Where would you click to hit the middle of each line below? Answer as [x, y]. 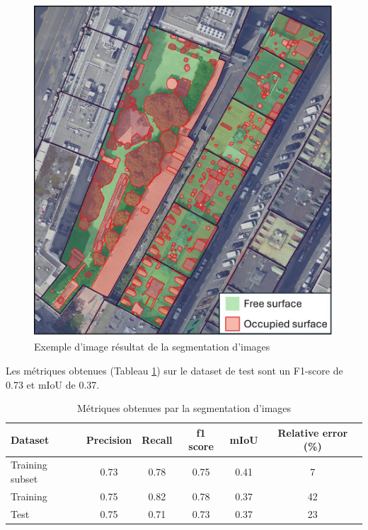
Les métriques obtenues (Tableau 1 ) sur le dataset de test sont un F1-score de [174, 371]
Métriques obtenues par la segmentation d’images [184, 408]
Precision [109, 439]
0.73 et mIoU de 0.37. [53, 384]
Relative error [313, 432]
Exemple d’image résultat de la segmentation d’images [152, 347]
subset [24, 478]
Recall [157, 439]
